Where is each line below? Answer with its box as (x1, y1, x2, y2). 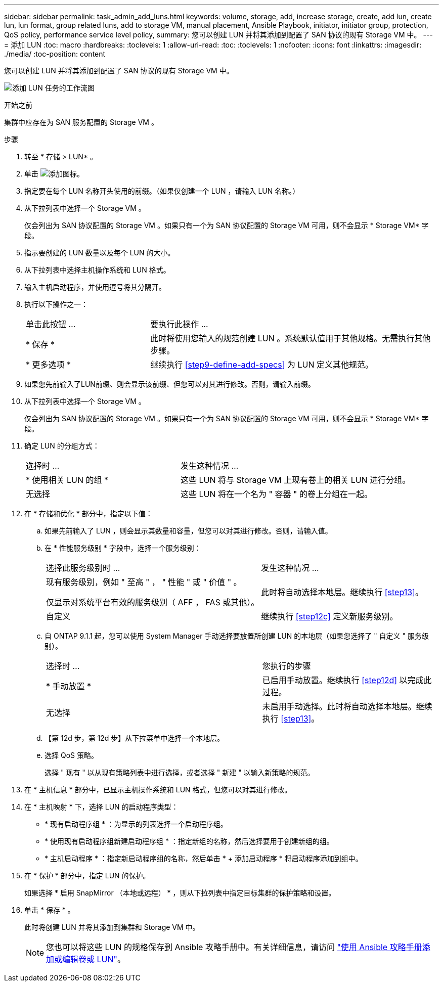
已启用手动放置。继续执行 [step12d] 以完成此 (262, 675, 432, 685)
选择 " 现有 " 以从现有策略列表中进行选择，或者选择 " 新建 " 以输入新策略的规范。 (45, 768, 315, 777)
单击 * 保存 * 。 (24, 906, 75, 914)
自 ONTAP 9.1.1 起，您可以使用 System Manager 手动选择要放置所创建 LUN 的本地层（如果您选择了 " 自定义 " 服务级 (45, 632, 429, 640)
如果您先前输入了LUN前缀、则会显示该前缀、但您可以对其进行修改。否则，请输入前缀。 (24, 380, 315, 388)
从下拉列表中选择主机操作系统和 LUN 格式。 (24, 265, 170, 274)
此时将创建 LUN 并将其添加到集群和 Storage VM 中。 (24, 923, 200, 931)
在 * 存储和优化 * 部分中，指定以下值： (24, 509, 153, 518)
